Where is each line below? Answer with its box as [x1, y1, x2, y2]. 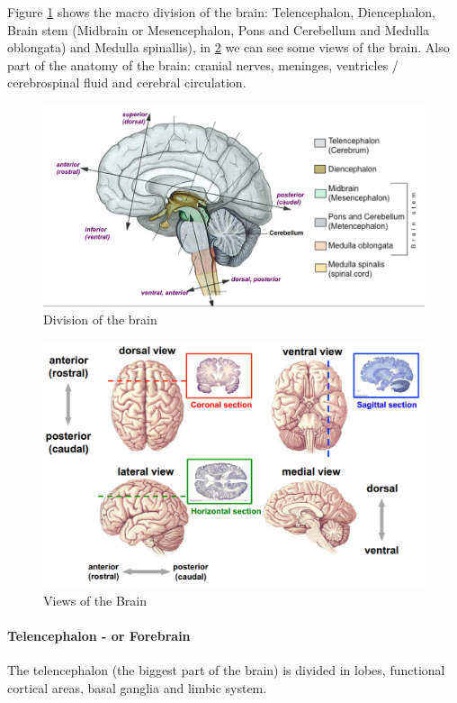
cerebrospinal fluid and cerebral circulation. [7, 73, 246, 92]
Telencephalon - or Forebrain [7, 626, 191, 645]
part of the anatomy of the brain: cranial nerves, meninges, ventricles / [7, 55, 399, 74]
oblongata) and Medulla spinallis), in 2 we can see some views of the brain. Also [7, 38, 450, 57]
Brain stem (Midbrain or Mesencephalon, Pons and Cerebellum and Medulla [7, 20, 430, 39]
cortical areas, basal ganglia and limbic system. [7, 678, 267, 697]
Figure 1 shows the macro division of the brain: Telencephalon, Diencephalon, [7, 3, 435, 21]
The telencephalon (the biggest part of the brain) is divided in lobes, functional [7, 661, 445, 680]
